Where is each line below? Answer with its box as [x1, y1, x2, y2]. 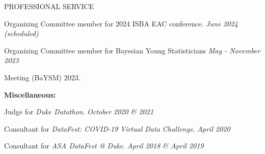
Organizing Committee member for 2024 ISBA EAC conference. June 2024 [4, 18, 238, 28]
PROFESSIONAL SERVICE [4, 1, 94, 11]
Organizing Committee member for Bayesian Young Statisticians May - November [4, 45, 260, 55]
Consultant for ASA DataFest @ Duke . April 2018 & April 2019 [4, 140, 204, 151]
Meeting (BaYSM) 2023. [4, 72, 81, 82]
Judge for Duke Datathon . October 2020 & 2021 [4, 106, 154, 117]
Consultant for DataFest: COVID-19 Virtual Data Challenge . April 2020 [4, 123, 230, 134]
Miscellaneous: [4, 89, 56, 100]
